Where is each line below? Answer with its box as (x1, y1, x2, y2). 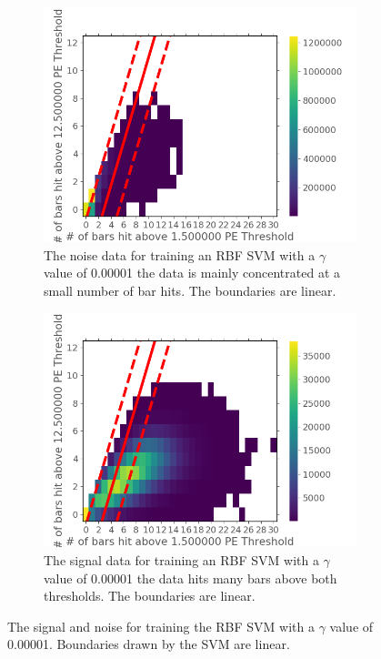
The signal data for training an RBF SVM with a (44, 550, 319, 569)
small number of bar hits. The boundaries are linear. (44, 280, 336, 299)
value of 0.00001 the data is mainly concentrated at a (44, 263, 340, 282)
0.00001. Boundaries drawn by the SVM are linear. (7, 634, 290, 654)
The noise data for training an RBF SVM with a (44, 245, 316, 264)
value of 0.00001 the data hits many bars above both (44, 568, 337, 587)
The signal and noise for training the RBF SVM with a (7, 616, 316, 635)
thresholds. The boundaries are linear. (44, 586, 256, 605)
